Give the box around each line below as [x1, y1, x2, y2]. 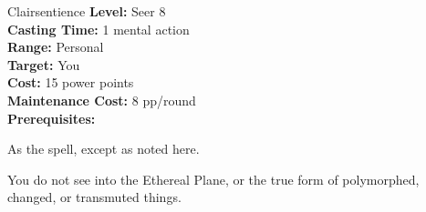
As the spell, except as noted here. [7, 139, 200, 158]
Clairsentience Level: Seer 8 [7, 2, 166, 20]
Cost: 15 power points [7, 73, 134, 92]
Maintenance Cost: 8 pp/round [7, 90, 196, 109]
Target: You [7, 55, 80, 74]
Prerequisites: [7, 108, 96, 127]
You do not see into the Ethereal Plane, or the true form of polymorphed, [7, 169, 420, 188]
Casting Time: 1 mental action [7, 19, 190, 38]
